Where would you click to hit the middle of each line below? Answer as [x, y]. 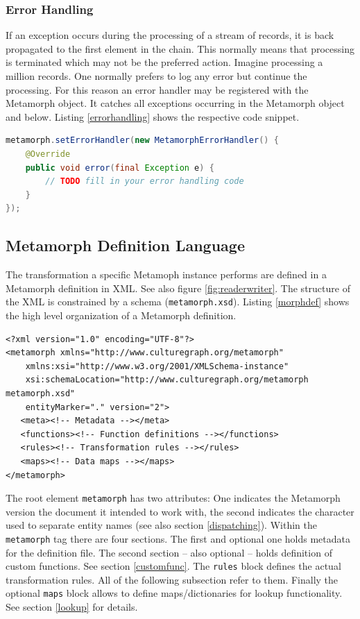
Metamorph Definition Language [125, 245]
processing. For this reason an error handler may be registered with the [157, 89]
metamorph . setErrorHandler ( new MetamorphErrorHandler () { [142, 141]
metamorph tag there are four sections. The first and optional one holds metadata [178, 538]
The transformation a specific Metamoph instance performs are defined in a [166, 274]
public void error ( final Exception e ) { [120, 168]
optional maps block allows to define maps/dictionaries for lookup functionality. [174, 593]
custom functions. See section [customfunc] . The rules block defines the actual [173, 566]
